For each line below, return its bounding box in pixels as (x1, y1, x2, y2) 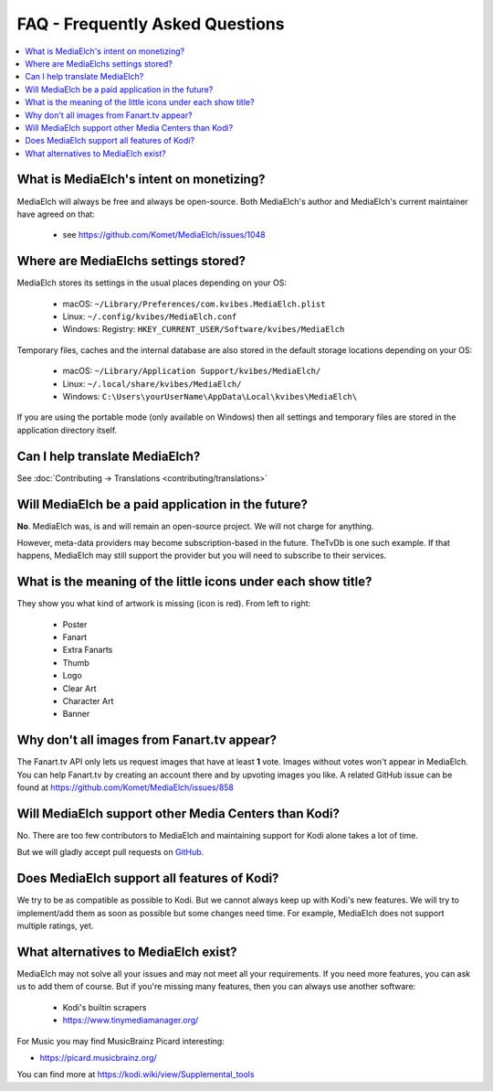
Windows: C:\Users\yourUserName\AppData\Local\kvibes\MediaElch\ (62, 391, 358, 401)
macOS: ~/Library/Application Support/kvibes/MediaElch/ (62, 366, 321, 377)
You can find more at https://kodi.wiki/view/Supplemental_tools (16, 1069, 255, 1080)
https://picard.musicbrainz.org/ (39, 1052, 157, 1063)
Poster (62, 618, 88, 630)
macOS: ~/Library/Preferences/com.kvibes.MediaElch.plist (62, 298, 326, 309)
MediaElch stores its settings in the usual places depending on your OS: (16, 277, 288, 288)
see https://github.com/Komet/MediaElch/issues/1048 (62, 230, 266, 241)
